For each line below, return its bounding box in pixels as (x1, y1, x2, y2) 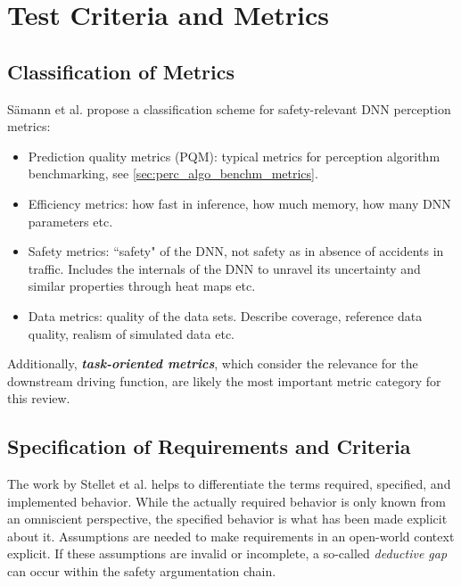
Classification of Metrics (7, 57, 235, 85)
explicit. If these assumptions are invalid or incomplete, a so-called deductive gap (7, 544, 448, 563)
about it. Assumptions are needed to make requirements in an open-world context (7, 526, 455, 545)
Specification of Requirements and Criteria (7, 433, 411, 460)
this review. (7, 389, 70, 408)
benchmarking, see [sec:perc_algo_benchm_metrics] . (28, 164, 318, 183)
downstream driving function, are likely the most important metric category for (7, 371, 441, 390)
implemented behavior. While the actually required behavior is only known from (7, 491, 446, 510)
